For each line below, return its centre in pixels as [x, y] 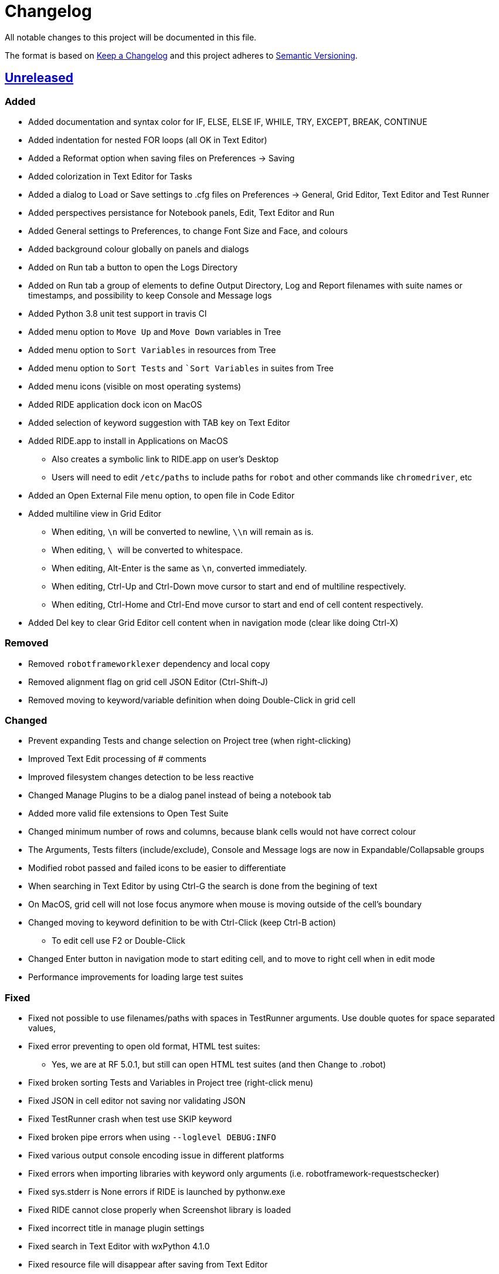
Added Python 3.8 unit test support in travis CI [118, 313]
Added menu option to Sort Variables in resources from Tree [152, 350]
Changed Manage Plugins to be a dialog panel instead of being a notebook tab [180, 795]
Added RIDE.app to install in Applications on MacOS [128, 441]
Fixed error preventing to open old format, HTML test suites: [144, 1046]
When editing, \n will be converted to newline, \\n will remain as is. [183, 531]
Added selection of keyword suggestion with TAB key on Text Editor [159, 422]
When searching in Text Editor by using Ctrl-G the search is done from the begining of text [203, 886]
